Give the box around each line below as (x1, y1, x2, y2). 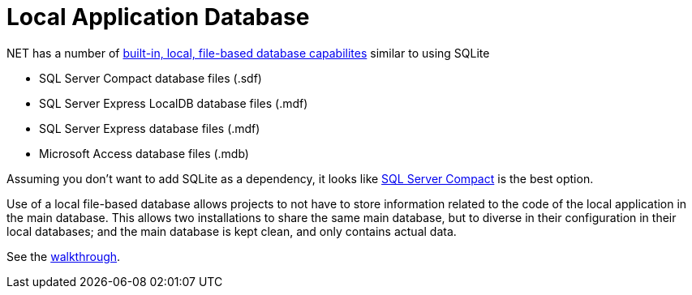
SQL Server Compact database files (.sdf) (39, 71, 262, 85)
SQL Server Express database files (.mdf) (39, 121, 260, 135)
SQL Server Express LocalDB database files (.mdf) (39, 96, 308, 110)
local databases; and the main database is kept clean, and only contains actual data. (6, 224, 457, 238)
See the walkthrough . (6, 249, 121, 263)
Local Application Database (6, 3, 310, 31)
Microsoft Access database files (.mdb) (39, 146, 249, 160)
